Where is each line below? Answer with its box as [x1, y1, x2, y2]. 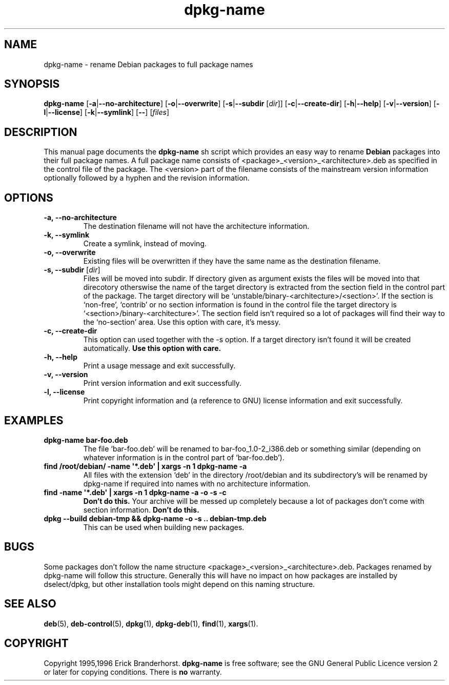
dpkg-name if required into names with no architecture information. [83, 479, 311, 488]
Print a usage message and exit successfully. [83, 361, 236, 370]
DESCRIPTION [4, 125, 77, 139]
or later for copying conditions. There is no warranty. [44, 667, 222, 676]
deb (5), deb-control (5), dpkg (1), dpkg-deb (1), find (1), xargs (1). [44, 619, 258, 628]
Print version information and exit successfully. [83, 379, 241, 388]
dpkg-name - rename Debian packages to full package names [44, 60, 253, 69]
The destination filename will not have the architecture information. [83, 222, 310, 231]
